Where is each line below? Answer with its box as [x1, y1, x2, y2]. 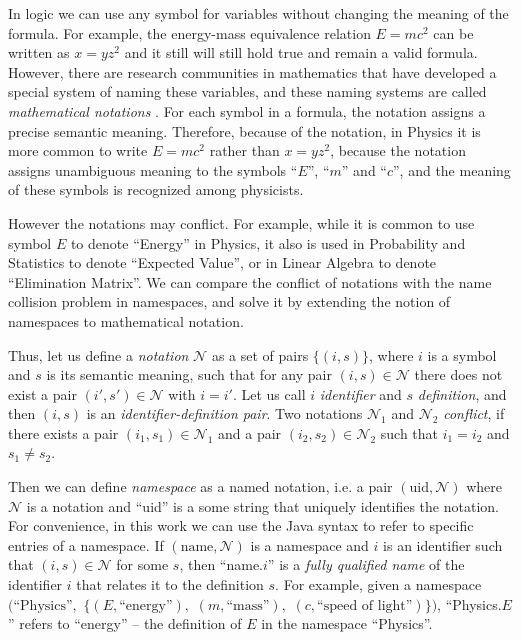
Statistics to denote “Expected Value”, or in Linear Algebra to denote [8, 252, 437, 273]
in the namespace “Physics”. [261, 613, 433, 634]
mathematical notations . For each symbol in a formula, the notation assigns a [8, 100, 486, 121]
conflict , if [443, 403, 505, 424]
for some [116, 554, 169, 575]
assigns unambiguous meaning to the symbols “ [8, 159, 298, 180]
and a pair [218, 422, 282, 443]
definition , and [417, 383, 507, 404]
